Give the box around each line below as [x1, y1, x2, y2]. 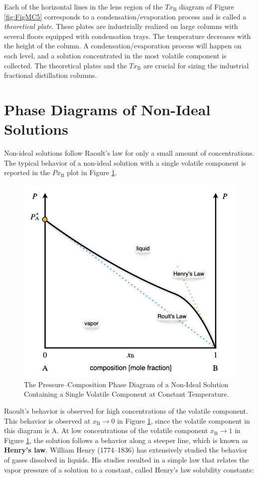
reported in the [4, 167, 50, 178]
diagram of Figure [179, 1, 234, 11]
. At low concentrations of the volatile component [57, 425, 208, 436]
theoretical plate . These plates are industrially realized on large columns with [4, 21, 238, 31]
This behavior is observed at [4, 415, 91, 426]
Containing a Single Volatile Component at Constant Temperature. [24, 389, 229, 399]
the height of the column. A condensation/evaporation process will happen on [4, 40, 242, 51]
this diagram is [4, 425, 50, 436]
